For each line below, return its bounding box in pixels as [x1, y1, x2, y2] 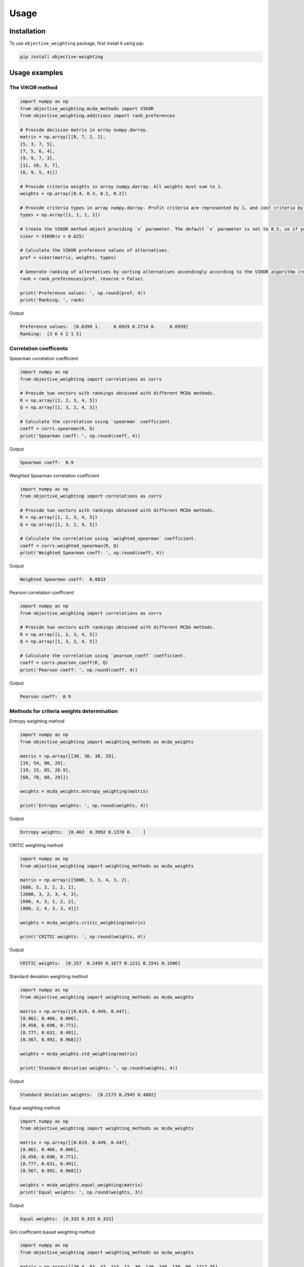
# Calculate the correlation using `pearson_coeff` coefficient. [20, 653, 186, 658]
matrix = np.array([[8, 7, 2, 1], [20, 134, 106, 140]
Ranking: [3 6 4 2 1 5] [20, 331, 82, 337]
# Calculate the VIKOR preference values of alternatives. [20, 247, 170, 253]
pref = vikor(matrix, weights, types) [20, 254, 117, 260]
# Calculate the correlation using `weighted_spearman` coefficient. [20, 536, 197, 542]
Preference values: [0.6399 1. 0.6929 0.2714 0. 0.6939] [20, 324, 188, 329]
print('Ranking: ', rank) [20, 297, 85, 303]
